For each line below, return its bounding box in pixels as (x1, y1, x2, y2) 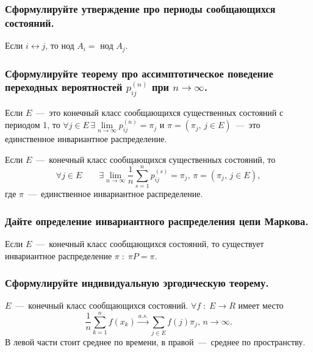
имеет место (238, 299, 284, 312)
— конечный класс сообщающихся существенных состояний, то (36, 153, 276, 165)
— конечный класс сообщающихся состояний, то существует (36, 237, 264, 250)
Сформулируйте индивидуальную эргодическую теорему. (5, 275, 269, 290)
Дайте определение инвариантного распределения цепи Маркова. (5, 213, 309, 228)
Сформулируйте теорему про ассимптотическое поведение (5, 65, 273, 81)
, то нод (45, 39, 74, 52)
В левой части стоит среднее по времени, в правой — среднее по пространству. (5, 336, 306, 348)
